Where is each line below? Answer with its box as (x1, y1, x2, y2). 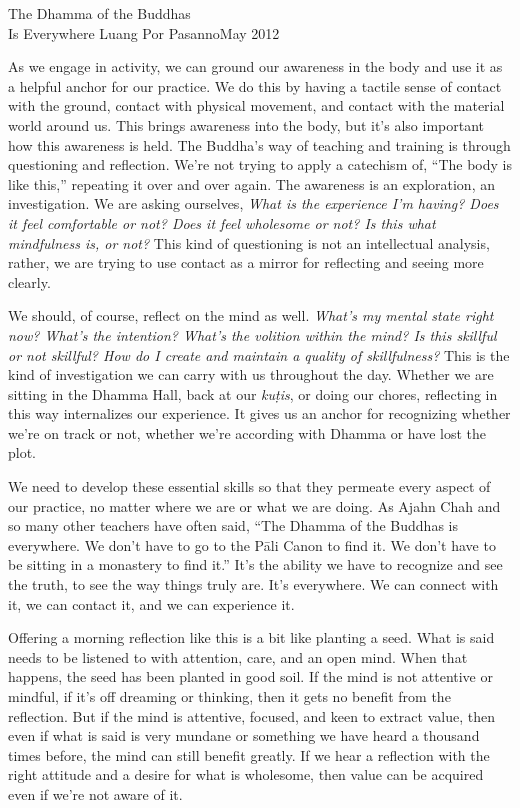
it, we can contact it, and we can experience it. (8, 593, 295, 614)
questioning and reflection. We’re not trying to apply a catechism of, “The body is (8, 154, 512, 175)
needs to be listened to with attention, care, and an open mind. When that (8, 646, 468, 667)
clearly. (8, 271, 51, 292)
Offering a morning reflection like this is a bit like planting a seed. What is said (8, 627, 495, 648)
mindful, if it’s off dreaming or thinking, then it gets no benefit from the (8, 686, 451, 706)
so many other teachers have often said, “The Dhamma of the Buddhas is (8, 515, 458, 536)
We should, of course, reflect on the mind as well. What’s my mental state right (8, 305, 494, 326)
